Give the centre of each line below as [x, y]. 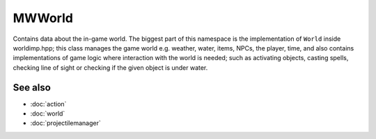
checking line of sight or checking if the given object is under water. [110, 67]
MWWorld [43, 18]
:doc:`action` [48, 104]
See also [32, 87]
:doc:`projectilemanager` [65, 123]
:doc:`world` [48, 113]
